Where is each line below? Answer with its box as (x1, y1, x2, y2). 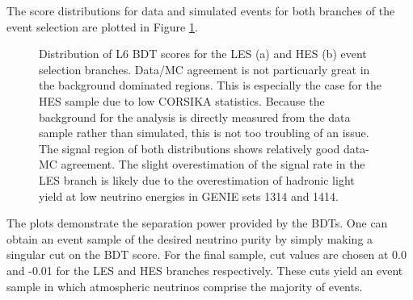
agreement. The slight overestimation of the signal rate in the (61, 156, 365, 173)
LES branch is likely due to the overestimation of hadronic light (39, 171, 355, 188)
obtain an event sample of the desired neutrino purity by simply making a (6, 230, 373, 247)
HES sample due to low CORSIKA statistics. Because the (39, 92, 325, 109)
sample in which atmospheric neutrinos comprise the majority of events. (6, 277, 363, 294)
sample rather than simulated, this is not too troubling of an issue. (39, 124, 369, 141)
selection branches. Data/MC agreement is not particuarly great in (39, 60, 370, 77)
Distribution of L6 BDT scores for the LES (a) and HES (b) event (39, 45, 367, 62)
